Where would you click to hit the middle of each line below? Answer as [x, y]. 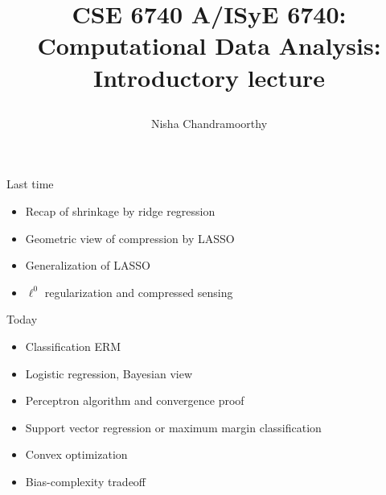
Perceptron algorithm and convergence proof [135, 400]
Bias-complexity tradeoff [86, 481]
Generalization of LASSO [88, 265]
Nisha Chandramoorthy [209, 123]
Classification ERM [73, 346]
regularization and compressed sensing [139, 292]
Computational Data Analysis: [209, 45]
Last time [30, 184]
